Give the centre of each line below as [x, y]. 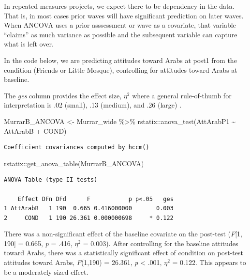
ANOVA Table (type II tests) [51, 180]
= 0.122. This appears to [209, 262]
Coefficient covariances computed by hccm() [77, 148]
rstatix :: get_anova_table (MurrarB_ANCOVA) [74, 163]
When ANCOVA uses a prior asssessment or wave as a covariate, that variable [120, 25]
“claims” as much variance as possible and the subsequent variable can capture [121, 34]
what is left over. [29, 44]
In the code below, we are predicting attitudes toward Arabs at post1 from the [120, 60]
